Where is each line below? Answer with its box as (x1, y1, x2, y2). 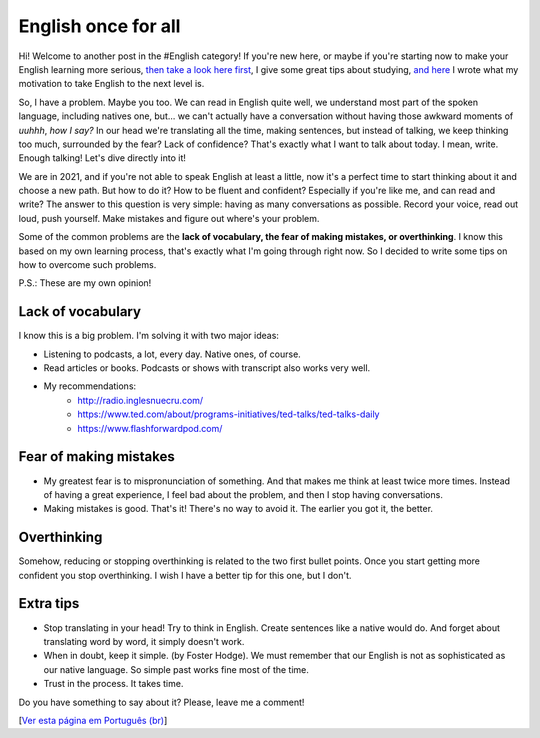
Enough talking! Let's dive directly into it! (18, 152, 187, 164)
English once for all (18, 15, 181, 37)
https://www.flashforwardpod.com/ (77, 422, 223, 434)
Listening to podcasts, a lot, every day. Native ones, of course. (43, 348, 302, 360)
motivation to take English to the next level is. (18, 78, 205, 90)
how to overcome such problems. (18, 259, 157, 271)
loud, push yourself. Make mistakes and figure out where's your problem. (18, 212, 320, 224)
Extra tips (18, 595, 80, 612)
